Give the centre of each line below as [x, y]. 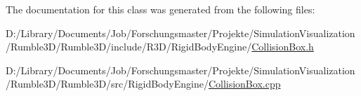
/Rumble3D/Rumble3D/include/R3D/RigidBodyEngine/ [129, 47]
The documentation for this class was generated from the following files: [160, 9]
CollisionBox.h [283, 47]
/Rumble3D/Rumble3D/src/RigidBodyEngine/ [107, 84]
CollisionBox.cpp [244, 84]
